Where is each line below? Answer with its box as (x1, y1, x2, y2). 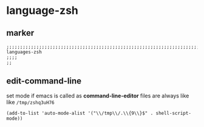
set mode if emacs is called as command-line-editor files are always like (6, 92, 189, 99)
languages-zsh (6, 49, 42, 55)
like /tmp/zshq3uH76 (6, 98, 55, 106)
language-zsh (6, 4, 79, 18)
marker (6, 28, 35, 38)
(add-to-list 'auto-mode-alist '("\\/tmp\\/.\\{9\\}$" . (6, 110, 154, 116)
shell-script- (155, 110, 191, 116)
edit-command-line (6, 76, 82, 86)
